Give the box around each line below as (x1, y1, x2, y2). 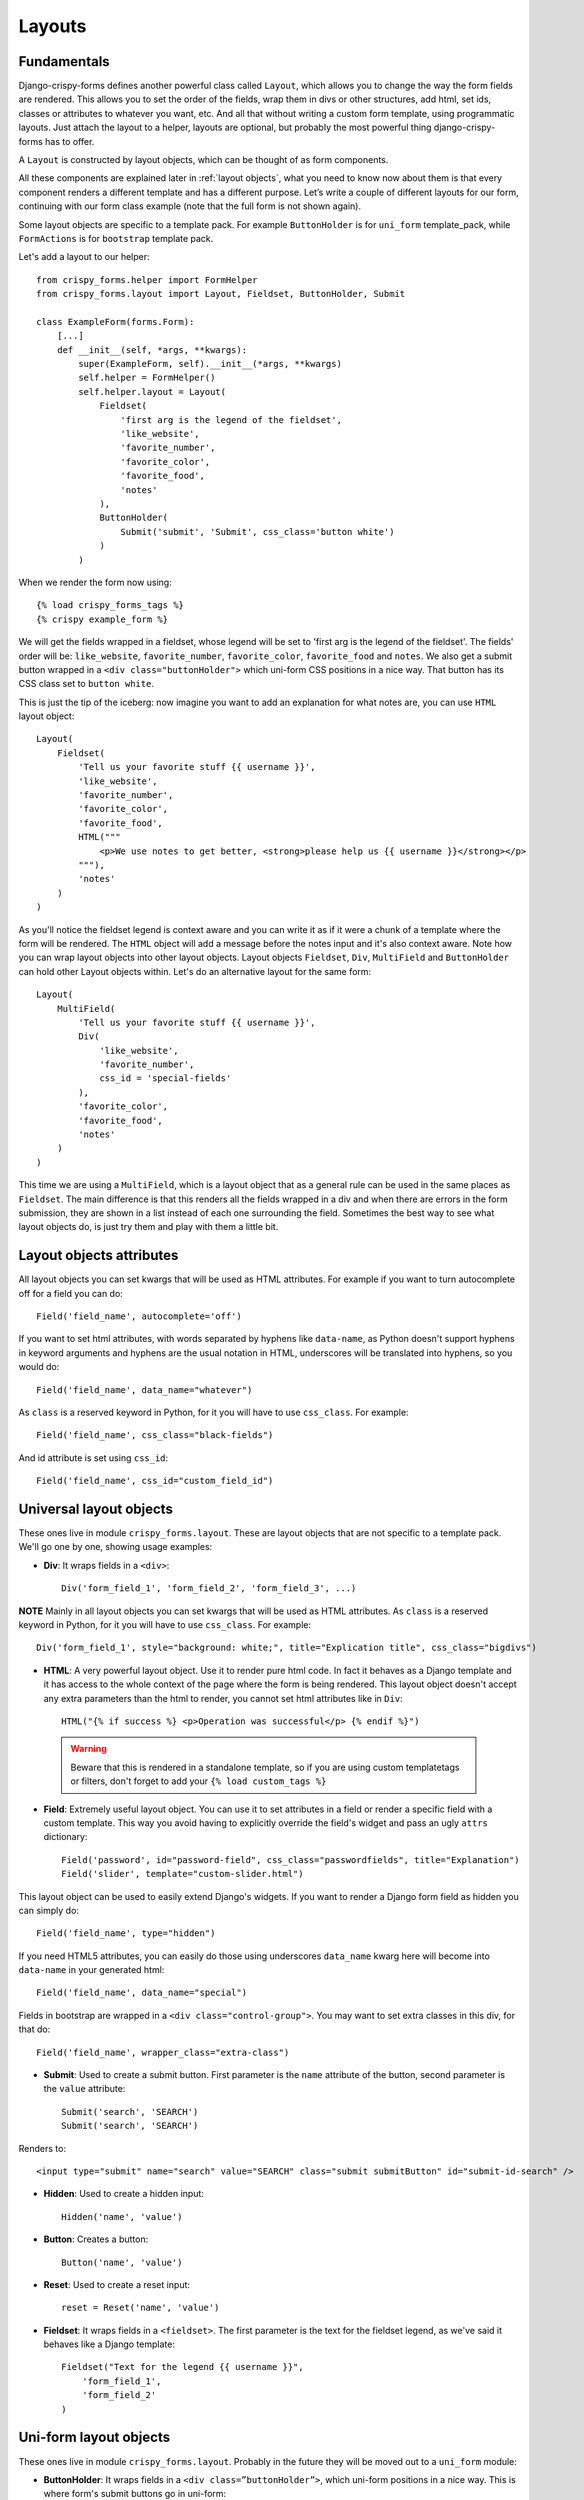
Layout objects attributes (18, 1247, 179, 1264)
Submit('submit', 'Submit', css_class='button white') (120, 526, 395, 537)
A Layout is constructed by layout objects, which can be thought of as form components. (18, 154, 389, 166)
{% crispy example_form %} (36, 613, 169, 625)
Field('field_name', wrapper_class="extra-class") (36, 2046, 290, 2058)
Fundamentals (18, 53, 110, 70)
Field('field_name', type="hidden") (36, 1928, 216, 1939)
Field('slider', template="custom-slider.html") (61, 1868, 304, 1880)
